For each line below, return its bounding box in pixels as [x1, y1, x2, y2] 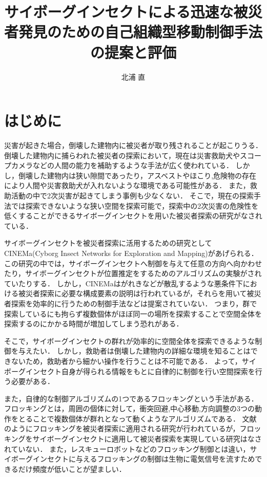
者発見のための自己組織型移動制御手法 [4, 21, 263, 42]
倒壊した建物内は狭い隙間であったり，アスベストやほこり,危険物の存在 [18, 170, 257, 180]
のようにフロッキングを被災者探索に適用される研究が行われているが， [4, 423, 240, 434]
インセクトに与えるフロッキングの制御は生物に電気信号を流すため [32, 453, 255, 464]
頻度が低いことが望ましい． [32, 463, 126, 474]
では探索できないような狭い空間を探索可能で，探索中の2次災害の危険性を [11, 200, 259, 211]
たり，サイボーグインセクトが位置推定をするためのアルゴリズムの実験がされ [4, 268, 262, 279]
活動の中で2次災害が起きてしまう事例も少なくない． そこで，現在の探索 [11, 190, 254, 200]
